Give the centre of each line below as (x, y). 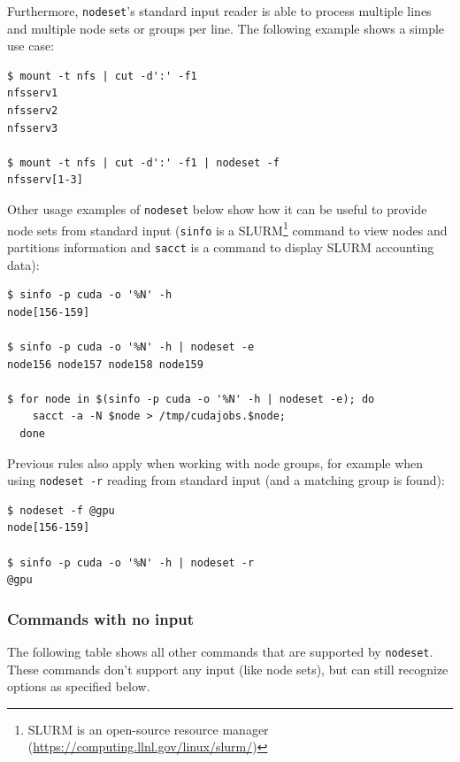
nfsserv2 (33, 111)
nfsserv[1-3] (45, 180)
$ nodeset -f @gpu (61, 510)
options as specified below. (79, 686)
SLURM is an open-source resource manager (148, 729)
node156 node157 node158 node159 (105, 364)
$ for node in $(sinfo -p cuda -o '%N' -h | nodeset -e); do (191, 399)
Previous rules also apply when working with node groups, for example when (215, 462)
